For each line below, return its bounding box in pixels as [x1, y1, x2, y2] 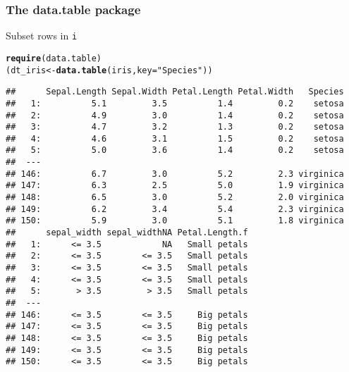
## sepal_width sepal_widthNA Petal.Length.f [6, 228, 248, 238]
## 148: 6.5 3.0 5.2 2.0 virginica [6, 192, 344, 203]
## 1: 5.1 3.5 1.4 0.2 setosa [6, 98, 344, 108]
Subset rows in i [6, 28, 78, 43]
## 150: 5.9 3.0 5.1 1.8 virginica [6, 216, 344, 226]
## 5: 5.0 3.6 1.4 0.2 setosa [6, 145, 344, 156]
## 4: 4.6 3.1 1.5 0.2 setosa [6, 133, 344, 144]
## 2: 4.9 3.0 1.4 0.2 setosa [6, 110, 344, 120]
